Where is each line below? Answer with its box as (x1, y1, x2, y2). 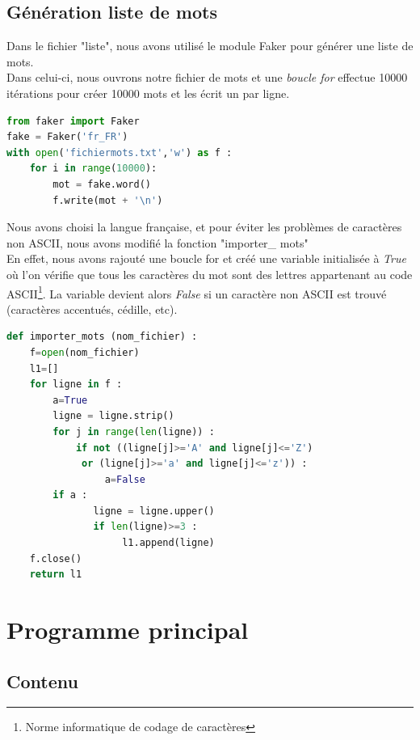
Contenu (6, 668, 78, 693)
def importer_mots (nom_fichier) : (6, 331, 198, 343)
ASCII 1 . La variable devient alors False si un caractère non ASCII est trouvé (6, 282, 387, 302)
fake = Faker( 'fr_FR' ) (6, 131, 128, 143)
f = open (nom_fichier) (29, 346, 140, 358)
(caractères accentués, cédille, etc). (6, 300, 178, 317)
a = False (104, 473, 145, 485)
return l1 (29, 569, 82, 581)
